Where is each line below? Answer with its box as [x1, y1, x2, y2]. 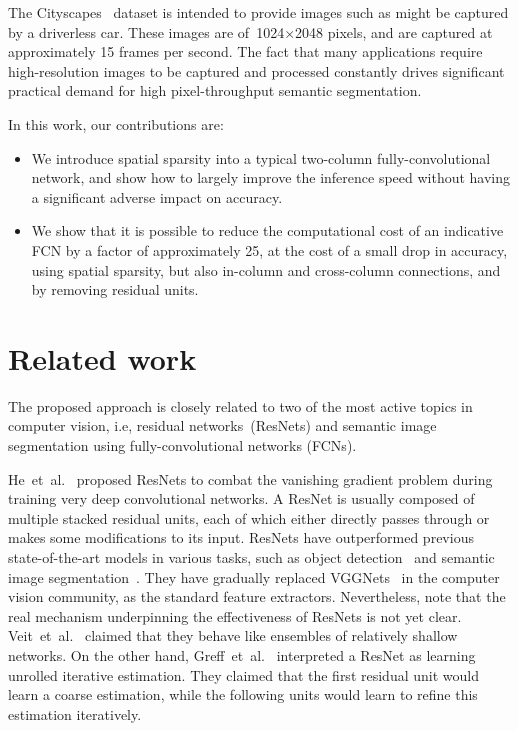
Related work [8, 337, 197, 378]
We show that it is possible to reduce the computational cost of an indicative [31, 220, 504, 241]
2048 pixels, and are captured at [295, 21, 493, 42]
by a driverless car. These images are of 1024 [8, 21, 285, 42]
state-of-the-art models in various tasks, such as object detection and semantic [8, 547, 495, 567]
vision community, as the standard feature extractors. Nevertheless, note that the [8, 586, 506, 607]
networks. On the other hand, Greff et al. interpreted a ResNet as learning [8, 644, 476, 665]
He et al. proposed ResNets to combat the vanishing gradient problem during [8, 468, 493, 489]
